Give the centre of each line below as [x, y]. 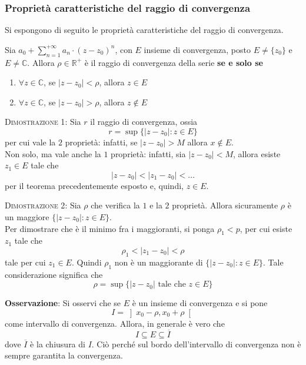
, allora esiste [257, 153]
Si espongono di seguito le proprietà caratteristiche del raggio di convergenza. [144, 30]
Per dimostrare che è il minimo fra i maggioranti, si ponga [110, 228]
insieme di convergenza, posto [197, 49]
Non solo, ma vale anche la [53, 153]
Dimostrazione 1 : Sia [43, 122]
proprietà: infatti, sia [148, 153]
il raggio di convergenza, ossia [144, 122]
